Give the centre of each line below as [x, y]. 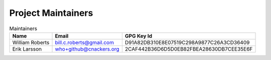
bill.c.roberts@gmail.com [84, 42]
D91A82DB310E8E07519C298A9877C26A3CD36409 [187, 42]
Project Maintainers [51, 13]
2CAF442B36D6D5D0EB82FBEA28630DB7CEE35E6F [189, 49]
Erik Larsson [27, 49]
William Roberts [31, 42]
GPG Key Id [139, 36]
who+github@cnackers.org [87, 49]
